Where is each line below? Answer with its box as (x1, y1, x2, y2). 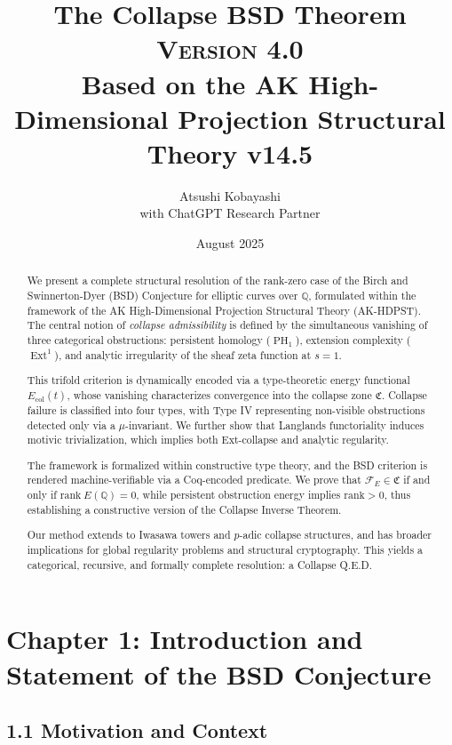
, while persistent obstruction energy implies (136, 487, 341, 502)
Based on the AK (81, 65, 299, 101)
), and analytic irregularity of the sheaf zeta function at (54, 347, 312, 362)
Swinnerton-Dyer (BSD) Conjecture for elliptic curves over (27, 288, 298, 303)
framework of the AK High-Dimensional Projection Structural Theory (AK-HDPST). (27, 302, 422, 317)
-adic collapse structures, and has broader (239, 527, 432, 542)
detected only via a (27, 417, 115, 432)
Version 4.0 (156, 30, 304, 67)
